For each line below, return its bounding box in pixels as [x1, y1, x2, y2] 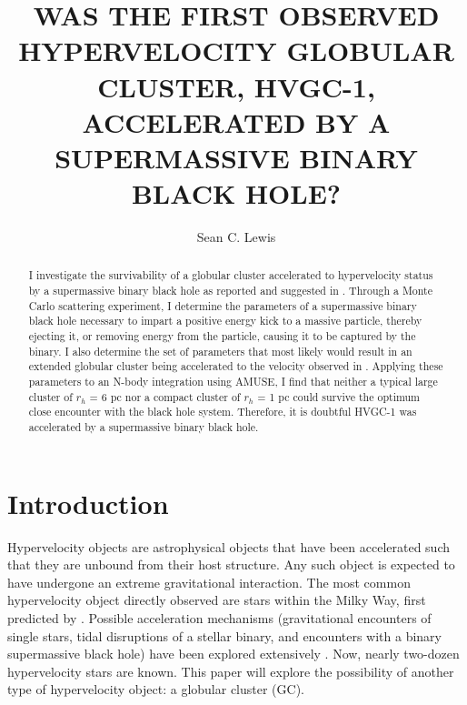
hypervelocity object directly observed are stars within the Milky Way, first [7, 590, 426, 609]
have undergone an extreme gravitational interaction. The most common [7, 572, 411, 591]
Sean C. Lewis [196, 227, 276, 247]
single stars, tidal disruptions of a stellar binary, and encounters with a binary [7, 626, 442, 645]
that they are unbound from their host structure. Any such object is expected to [7, 555, 455, 574]
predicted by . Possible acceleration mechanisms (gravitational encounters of [7, 608, 432, 627]
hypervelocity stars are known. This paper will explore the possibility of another [7, 661, 454, 680]
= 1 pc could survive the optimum [257, 388, 421, 404]
